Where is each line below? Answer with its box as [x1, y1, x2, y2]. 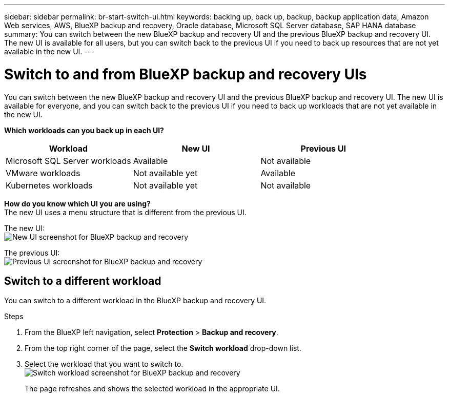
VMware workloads [6, 168, 80, 178]
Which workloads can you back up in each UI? [4, 126, 164, 135]
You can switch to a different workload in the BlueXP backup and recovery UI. [4, 296, 267, 305]
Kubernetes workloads [6, 180, 93, 191]
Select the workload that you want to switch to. [25, 360, 183, 369]
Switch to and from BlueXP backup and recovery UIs [4, 65, 367, 83]
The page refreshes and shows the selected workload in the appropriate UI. [25, 384, 280, 393]
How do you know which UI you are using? [4, 199, 151, 208]
